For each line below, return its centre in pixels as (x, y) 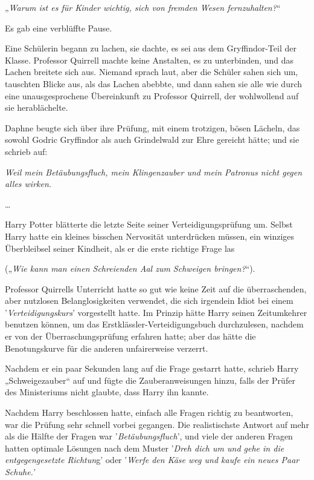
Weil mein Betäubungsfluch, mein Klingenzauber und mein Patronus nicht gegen (154, 172)
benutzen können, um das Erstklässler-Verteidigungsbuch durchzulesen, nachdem (154, 324)
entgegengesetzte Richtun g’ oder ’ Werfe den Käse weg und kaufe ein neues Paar (152, 460)
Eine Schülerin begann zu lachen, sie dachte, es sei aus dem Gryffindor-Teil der (151, 48)
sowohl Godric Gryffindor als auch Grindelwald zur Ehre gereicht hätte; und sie (152, 140)
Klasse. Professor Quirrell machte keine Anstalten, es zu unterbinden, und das (149, 60)
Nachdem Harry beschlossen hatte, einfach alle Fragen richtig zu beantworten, (149, 413)
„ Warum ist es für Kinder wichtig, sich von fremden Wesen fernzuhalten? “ (143, 7)
